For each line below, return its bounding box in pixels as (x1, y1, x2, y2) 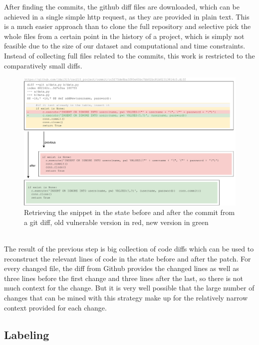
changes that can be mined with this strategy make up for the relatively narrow (4, 292, 248, 302)
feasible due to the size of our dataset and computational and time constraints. (4, 40, 246, 51)
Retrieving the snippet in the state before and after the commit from (24, 207, 235, 217)
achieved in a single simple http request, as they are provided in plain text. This (4, 11, 250, 21)
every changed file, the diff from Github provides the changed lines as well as (4, 263, 239, 273)
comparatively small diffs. (4, 60, 82, 70)
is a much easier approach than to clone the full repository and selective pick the (4, 21, 251, 31)
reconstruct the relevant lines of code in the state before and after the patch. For (4, 253, 251, 263)
